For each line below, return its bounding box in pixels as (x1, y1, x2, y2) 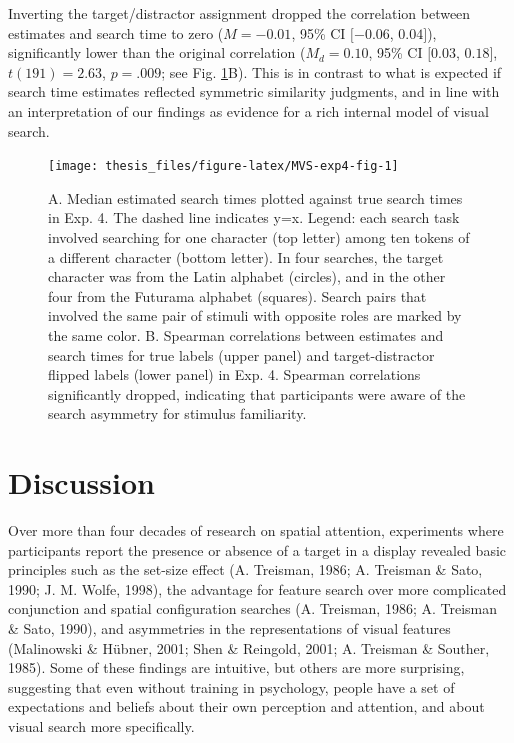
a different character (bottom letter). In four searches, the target (48, 246, 444, 267)
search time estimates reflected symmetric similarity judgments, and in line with (8, 81, 500, 102)
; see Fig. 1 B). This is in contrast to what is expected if (161, 61, 502, 82)
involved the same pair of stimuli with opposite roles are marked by (48, 305, 462, 326)
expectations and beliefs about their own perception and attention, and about (8, 696, 485, 717)
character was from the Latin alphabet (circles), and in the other (48, 266, 446, 287)
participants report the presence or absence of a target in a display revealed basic (8, 539, 507, 560)
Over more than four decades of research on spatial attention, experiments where (8, 520, 504, 541)
